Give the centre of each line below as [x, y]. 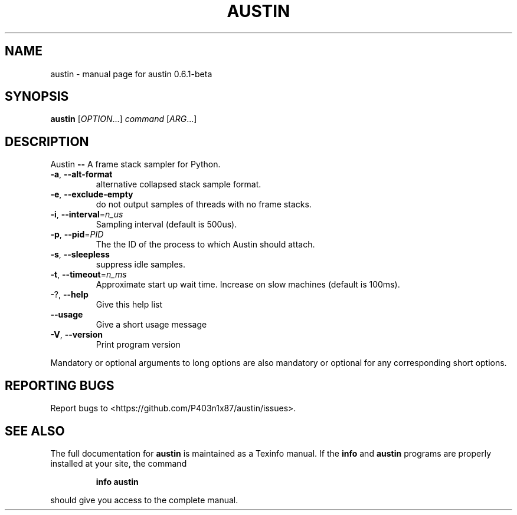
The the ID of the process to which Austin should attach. [205, 245]
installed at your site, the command [119, 463]
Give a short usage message [151, 325]
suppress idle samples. [141, 265]
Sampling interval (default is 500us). [166, 225]
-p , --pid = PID [77, 235]
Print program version [138, 345]
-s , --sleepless [80, 255]
